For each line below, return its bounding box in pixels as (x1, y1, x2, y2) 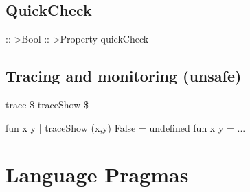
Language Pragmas (5, 160, 189, 189)
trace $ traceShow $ (5, 97, 89, 111)
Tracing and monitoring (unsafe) (5, 65, 242, 86)
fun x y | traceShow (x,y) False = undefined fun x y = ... (5, 120, 246, 134)
